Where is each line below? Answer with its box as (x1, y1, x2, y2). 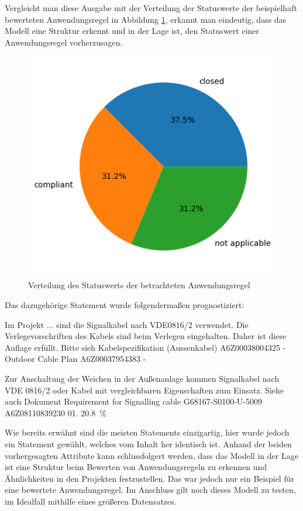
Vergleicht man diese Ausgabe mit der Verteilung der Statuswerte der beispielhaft (5, 2, 297, 13)
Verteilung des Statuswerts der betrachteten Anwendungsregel (28, 279, 250, 291)
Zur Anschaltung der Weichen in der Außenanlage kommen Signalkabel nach (5, 372, 280, 384)
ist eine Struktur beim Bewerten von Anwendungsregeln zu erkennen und (5, 461, 267, 473)
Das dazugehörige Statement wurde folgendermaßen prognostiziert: (5, 298, 245, 310)
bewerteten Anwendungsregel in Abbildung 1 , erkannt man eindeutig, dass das (5, 13, 287, 25)
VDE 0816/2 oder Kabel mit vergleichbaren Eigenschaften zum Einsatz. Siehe (5, 384, 284, 396)
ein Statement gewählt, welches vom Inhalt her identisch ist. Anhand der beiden (5, 437, 292, 450)
